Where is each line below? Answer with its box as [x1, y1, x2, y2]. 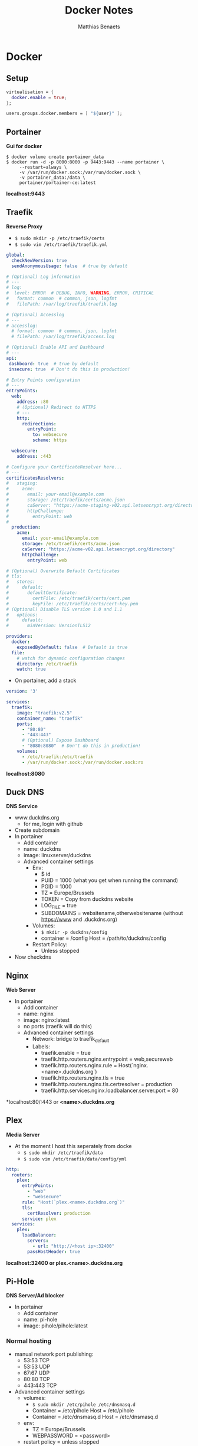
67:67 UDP [23, 1369, 50, 1376]
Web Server [6, 986, 36, 993]
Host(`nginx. [118, 1061, 148, 1068]
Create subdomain [14, 827, 60, 834]
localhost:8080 [6, 770, 45, 777]
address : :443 [16, 453, 51, 459]
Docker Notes [64, 4, 134, 17]
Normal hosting [6, 1337, 52, 1345]
